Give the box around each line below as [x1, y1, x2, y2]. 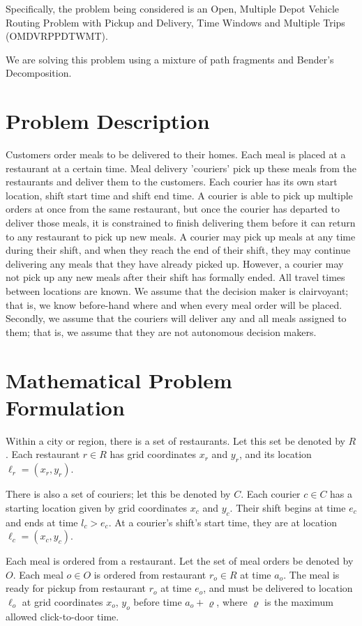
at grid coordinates [22, 594, 103, 609]
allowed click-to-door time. [6, 609, 119, 623]
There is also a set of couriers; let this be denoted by [6, 487, 231, 501]
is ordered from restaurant [93, 567, 206, 581]
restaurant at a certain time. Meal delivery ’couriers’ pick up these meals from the [6, 160, 356, 175]
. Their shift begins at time [229, 500, 346, 514]
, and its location [239, 447, 312, 461]
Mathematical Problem [6, 365, 232, 394]
